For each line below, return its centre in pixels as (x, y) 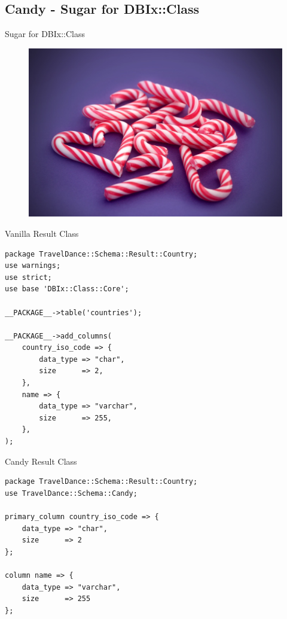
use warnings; (33, 266)
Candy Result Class (41, 461)
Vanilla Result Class (42, 233)
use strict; (28, 277)
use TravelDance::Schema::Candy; (71, 493)
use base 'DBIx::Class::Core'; (67, 289)
